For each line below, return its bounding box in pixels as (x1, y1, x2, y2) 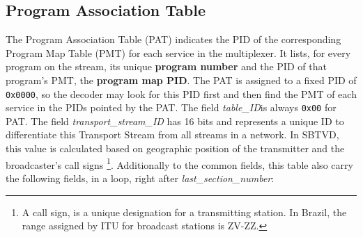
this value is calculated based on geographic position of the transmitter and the (6, 141, 345, 156)
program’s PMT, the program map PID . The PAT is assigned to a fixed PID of (6, 72, 357, 87)
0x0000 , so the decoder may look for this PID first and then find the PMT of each (6, 86, 357, 101)
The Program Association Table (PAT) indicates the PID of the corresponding (6, 32, 341, 47)
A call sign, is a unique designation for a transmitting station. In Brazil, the (22, 204, 347, 219)
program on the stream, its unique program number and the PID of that (6, 59, 327, 74)
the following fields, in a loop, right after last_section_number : (6, 170, 275, 185)
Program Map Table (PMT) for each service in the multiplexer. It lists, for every (6, 45, 351, 60)
